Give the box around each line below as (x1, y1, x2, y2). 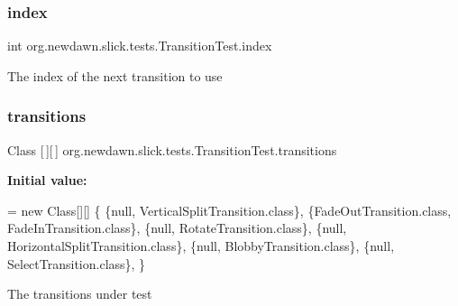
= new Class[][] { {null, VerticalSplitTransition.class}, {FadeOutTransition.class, (7, 200, 452, 219)
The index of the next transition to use (7, 66, 223, 85)
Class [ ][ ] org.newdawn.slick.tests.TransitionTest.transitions (7, 140, 337, 159)
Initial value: (7, 171, 87, 190)
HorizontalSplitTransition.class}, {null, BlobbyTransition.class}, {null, (7, 236, 395, 255)
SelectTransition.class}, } (7, 254, 146, 273)
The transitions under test (7, 284, 152, 303)
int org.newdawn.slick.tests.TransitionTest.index (7, 36, 272, 55)
